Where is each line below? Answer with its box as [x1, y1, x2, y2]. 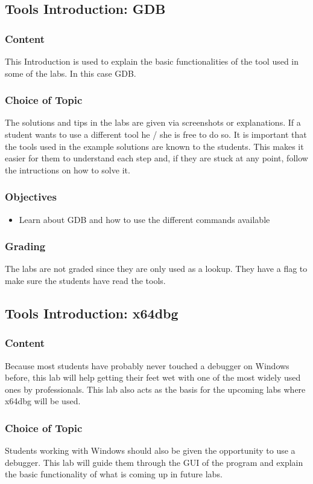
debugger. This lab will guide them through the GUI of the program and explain [5, 456, 303, 468]
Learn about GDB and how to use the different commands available [19, 213, 270, 225]
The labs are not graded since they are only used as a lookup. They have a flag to [5, 262, 308, 275]
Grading [5, 239, 46, 254]
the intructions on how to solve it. [5, 163, 130, 176]
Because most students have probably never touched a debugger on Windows [5, 359, 289, 372]
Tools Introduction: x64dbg [5, 303, 179, 322]
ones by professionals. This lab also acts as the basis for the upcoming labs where [5, 382, 306, 395]
